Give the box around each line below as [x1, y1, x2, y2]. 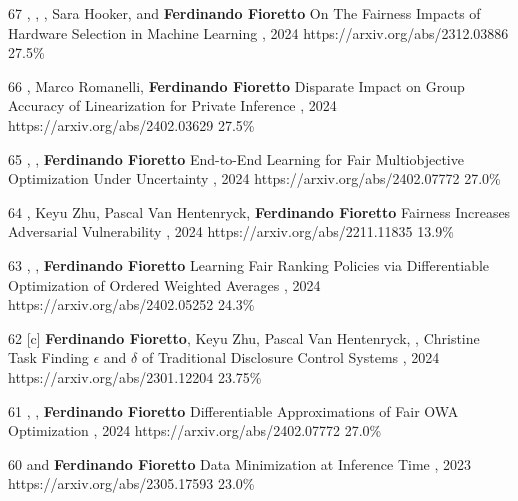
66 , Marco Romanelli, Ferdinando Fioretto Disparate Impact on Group [8, 75, 465, 96]
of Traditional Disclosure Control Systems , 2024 [141, 347, 440, 368]
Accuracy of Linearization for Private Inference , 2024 [8, 95, 337, 116]
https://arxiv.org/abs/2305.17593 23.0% [8, 473, 255, 494]
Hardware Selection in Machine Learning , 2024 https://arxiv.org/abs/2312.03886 [8, 22, 509, 43]
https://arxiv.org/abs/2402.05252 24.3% [8, 294, 255, 315]
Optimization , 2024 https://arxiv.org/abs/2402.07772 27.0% [8, 420, 382, 441]
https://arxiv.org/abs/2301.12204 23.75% [8, 366, 262, 387]
